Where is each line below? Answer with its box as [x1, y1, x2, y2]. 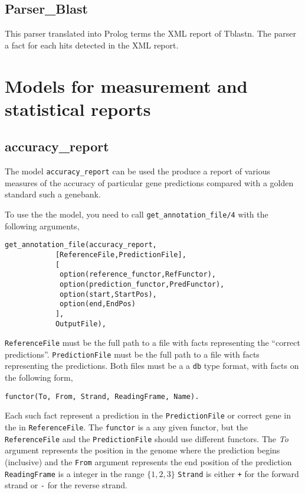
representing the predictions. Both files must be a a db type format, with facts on [5, 359, 299, 372]
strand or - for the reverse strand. [5, 479, 127, 491]
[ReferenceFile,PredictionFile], [55, 250, 186, 259]
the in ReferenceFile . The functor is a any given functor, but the [5, 421, 248, 433]
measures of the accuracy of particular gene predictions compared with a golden [5, 176, 294, 189]
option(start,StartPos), [60, 290, 157, 299]
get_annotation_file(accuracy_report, [5, 241, 157, 249]
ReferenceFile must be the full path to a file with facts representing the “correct [5, 336, 300, 349]
